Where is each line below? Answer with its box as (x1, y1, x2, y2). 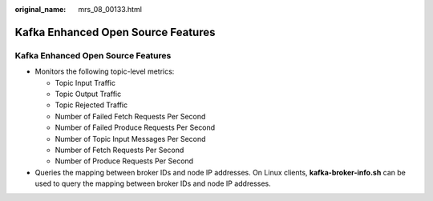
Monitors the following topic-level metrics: (34, 66, 175, 76)
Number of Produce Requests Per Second (55, 156, 194, 166)
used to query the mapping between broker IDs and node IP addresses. (34, 179, 272, 188)
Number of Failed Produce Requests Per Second (55, 123, 216, 132)
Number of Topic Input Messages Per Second (55, 134, 206, 143)
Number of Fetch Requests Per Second (55, 145, 184, 155)
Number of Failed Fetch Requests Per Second (55, 111, 206, 121)
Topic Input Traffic (55, 78, 116, 87)
